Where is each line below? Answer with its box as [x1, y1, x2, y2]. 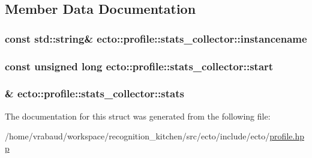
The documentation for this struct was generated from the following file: [5, 109, 271, 122]
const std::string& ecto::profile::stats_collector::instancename [5, 31, 307, 46]
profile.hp [269, 130, 304, 142]
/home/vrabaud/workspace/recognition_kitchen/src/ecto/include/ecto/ [5, 130, 270, 142]
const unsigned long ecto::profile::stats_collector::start [5, 58, 274, 73]
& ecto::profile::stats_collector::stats [5, 86, 184, 101]
